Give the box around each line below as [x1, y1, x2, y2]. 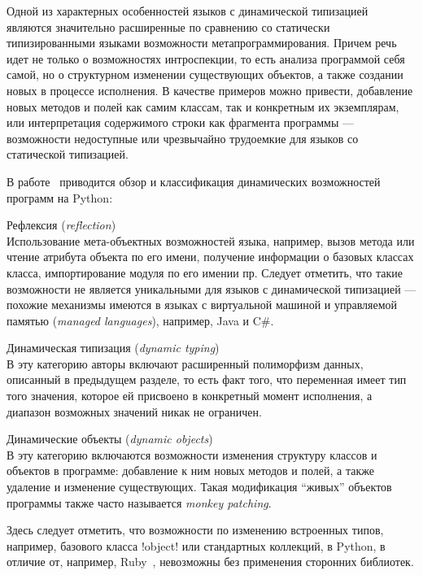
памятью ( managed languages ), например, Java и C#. [7, 311, 274, 329]
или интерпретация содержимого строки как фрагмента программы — [7, 114, 355, 131]
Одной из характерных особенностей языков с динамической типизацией [7, 2, 368, 19]
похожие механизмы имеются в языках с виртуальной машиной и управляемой [7, 296, 398, 313]
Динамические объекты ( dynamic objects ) [7, 430, 213, 447]
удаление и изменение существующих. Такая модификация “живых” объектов [7, 478, 392, 495]
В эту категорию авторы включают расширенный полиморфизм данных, [7, 355, 364, 372]
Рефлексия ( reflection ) [7, 216, 116, 233]
